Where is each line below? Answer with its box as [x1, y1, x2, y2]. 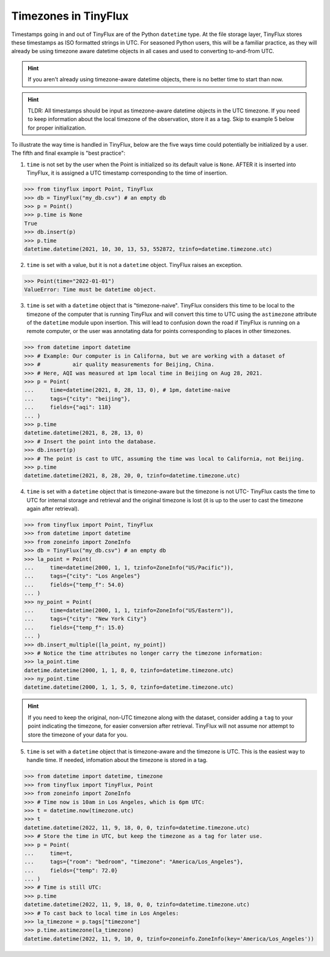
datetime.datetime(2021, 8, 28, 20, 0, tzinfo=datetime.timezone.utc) [24, 472, 241, 479]
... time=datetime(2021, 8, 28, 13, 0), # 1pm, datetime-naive [24, 387, 231, 394]
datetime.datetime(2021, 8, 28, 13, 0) [24, 430, 144, 436]
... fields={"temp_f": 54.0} [24, 581, 125, 588]
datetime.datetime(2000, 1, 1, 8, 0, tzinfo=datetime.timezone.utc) [24, 667, 234, 673]
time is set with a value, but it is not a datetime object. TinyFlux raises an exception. [26, 261, 243, 268]
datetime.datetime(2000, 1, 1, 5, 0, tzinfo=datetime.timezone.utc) [24, 684, 234, 691]
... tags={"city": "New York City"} [24, 615, 147, 623]
